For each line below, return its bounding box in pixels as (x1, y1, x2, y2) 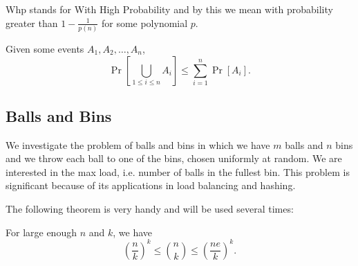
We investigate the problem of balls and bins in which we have (6, 137, 270, 152)
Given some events (6, 41, 84, 55)
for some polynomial (101, 15, 188, 30)
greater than (6, 15, 58, 30)
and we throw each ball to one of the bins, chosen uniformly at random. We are (6, 151, 342, 166)
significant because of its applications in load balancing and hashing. (6, 178, 296, 193)
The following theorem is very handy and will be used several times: (6, 202, 294, 216)
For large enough (6, 224, 77, 239)
